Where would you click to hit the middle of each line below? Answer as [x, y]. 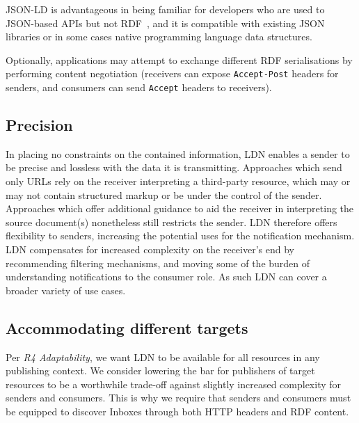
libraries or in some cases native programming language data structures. [159, 37]
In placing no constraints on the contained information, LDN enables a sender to [178, 153]
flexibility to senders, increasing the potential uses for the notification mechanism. [180, 236]
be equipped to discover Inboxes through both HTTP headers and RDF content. [177, 411]
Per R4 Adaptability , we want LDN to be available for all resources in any [163, 357]
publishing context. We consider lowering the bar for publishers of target [160, 370]
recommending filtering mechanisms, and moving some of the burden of [158, 263]
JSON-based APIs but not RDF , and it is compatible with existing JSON [165, 23]
